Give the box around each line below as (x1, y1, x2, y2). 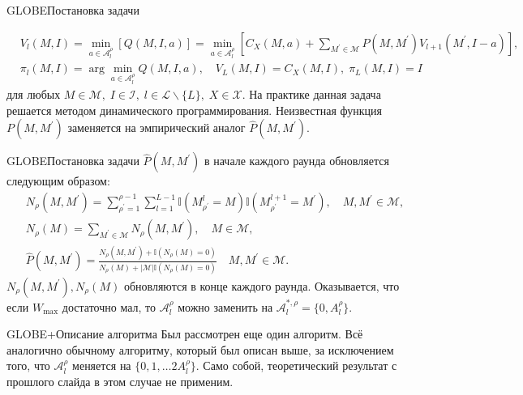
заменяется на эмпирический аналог (67, 119, 246, 136)
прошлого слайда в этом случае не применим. (6, 372, 234, 389)
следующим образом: (6, 172, 110, 189)
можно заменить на (178, 298, 273, 315)
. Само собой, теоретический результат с (195, 357, 397, 374)
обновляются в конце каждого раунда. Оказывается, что (123, 277, 400, 294)
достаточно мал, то (62, 298, 156, 315)
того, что (6, 357, 50, 374)
